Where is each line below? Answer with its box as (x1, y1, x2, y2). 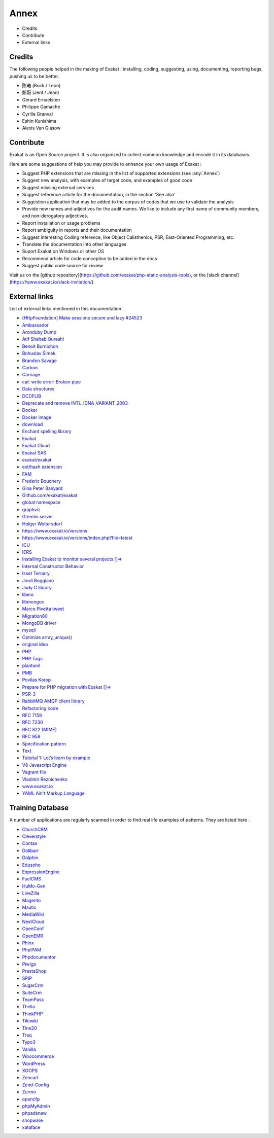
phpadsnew (22, 1110, 47, 1116)
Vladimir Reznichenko (22, 776, 68, 782)
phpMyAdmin (22, 1103, 50, 1109)
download (22, 421, 43, 428)
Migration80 (22, 613, 48, 619)
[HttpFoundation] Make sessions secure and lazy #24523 (22, 315, 143, 321)
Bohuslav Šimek (22, 350, 56, 357)
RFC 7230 (22, 719, 43, 725)
